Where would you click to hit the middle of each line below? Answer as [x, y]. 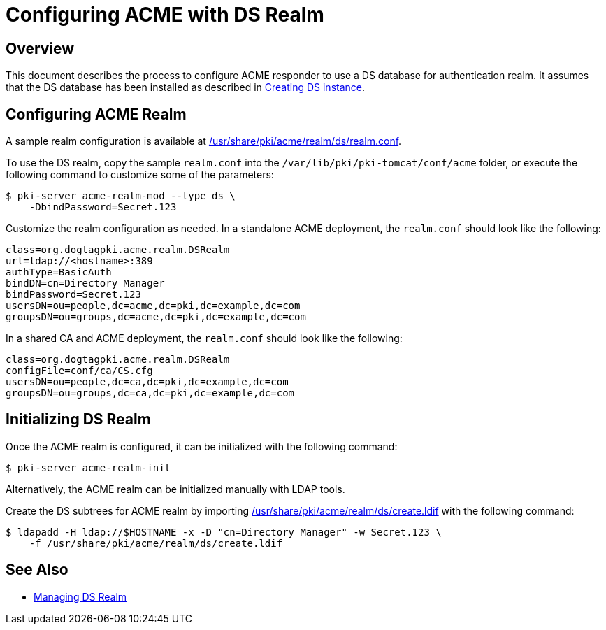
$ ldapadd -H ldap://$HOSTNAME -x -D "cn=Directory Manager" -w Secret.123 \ [224, 532]
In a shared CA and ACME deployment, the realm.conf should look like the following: [204, 338]
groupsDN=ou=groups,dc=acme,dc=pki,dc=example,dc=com [156, 317]
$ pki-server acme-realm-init [88, 467]
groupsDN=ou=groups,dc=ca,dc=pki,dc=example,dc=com [150, 393]
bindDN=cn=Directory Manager [85, 284]
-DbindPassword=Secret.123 [103, 207]
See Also [37, 570]
